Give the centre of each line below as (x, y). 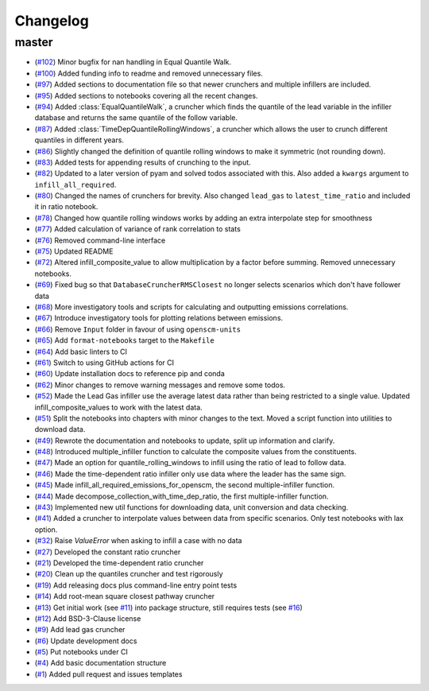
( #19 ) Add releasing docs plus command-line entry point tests (136, 585)
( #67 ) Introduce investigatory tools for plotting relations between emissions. (159, 318)
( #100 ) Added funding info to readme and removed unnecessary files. (149, 73)
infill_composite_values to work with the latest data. (118, 407)
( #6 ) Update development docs (86, 641)
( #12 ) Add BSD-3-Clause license (88, 618)
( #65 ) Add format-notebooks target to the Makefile (124, 340)
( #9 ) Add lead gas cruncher (80, 630)
